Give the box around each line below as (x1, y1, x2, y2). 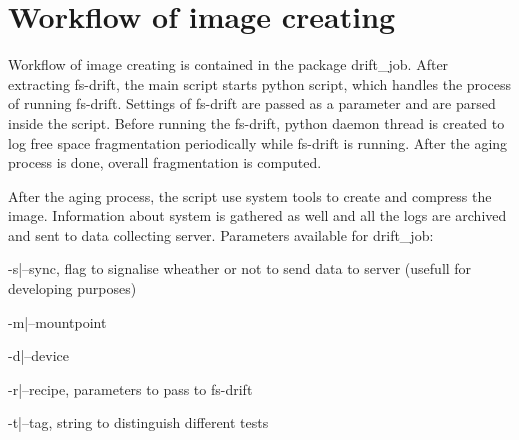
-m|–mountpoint (8, 311, 107, 332)
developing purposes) (8, 278, 137, 299)
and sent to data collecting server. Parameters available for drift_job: (8, 224, 434, 245)
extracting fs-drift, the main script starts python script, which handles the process (8, 73, 511, 94)
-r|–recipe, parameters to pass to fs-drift (8, 378, 253, 399)
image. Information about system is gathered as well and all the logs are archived (8, 205, 507, 226)
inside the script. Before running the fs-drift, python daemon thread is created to (8, 112, 505, 133)
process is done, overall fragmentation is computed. (8, 152, 322, 173)
